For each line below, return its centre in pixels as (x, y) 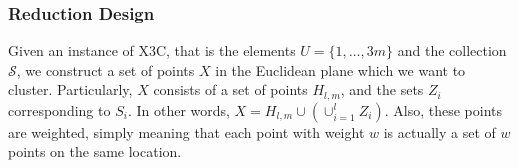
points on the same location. (95, 151)
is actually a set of (439, 131)
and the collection (452, 50)
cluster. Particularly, (70, 89)
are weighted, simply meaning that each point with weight (186, 131)
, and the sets (382, 89)
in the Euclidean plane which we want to (340, 69)
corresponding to (59, 109)
